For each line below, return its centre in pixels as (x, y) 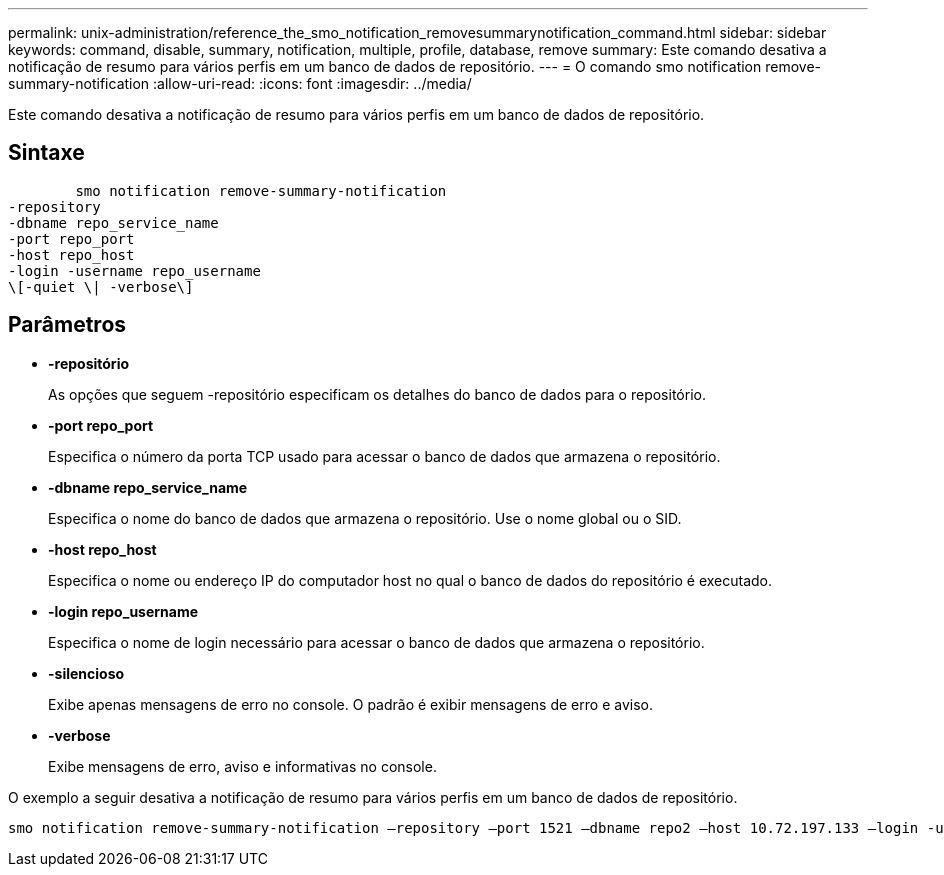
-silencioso (86, 673)
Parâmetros (67, 325)
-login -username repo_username (134, 270)
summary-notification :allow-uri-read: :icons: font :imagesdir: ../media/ (240, 83)
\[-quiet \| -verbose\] (101, 286)
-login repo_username (123, 611)
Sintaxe (46, 153)
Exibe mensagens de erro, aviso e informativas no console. (242, 766)
